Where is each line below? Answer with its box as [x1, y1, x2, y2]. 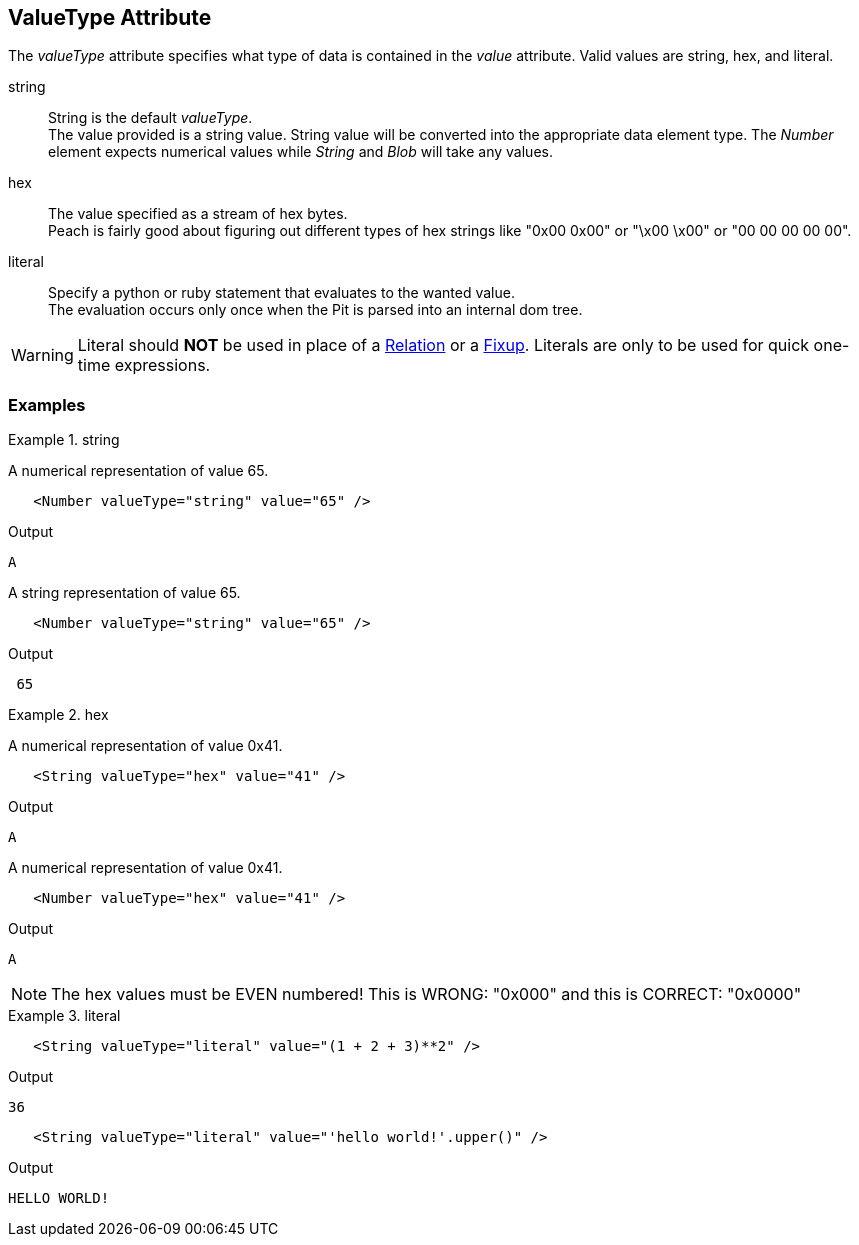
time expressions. [77, 355, 211, 376]
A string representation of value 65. [8, 584, 241, 602]
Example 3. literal [8, 1007, 121, 1025]
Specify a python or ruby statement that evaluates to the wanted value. [48, 284, 515, 302]
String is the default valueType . [48, 109, 253, 127]
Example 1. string [8, 431, 120, 449]
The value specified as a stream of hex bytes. [48, 205, 348, 223]
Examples [8, 394, 86, 415]
